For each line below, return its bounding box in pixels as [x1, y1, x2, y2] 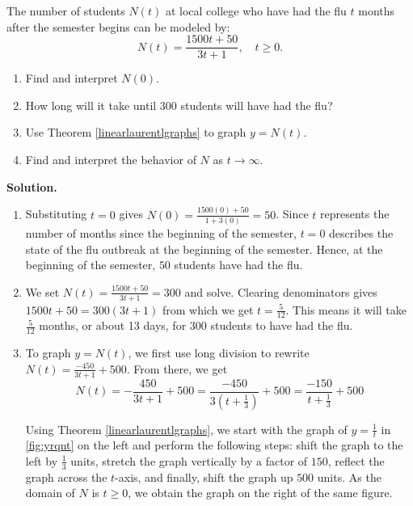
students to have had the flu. [210, 317, 353, 334]
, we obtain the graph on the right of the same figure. [128, 484, 393, 501]
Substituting [25, 205, 87, 222]
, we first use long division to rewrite [128, 344, 310, 361]
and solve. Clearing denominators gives [184, 283, 377, 300]
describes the [329, 224, 394, 241]
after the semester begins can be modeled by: [6, 18, 230, 35]
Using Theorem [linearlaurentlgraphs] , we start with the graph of [25, 420, 348, 437]
